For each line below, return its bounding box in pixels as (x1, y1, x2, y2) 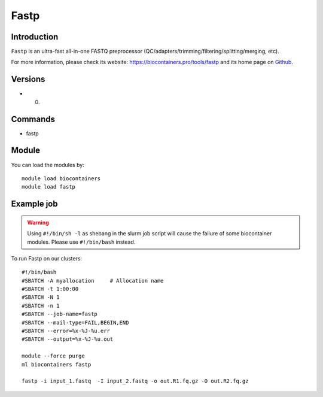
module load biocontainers (22, 175, 101, 182)
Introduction (11, 32, 59, 42)
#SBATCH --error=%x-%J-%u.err (22, 328, 111, 335)
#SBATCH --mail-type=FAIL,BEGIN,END (22, 319, 129, 326)
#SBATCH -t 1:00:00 (22, 286, 79, 293)
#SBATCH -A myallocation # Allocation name (22, 277, 164, 284)
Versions (11, 74, 45, 84)
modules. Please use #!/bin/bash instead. (27, 238, 136, 246)
